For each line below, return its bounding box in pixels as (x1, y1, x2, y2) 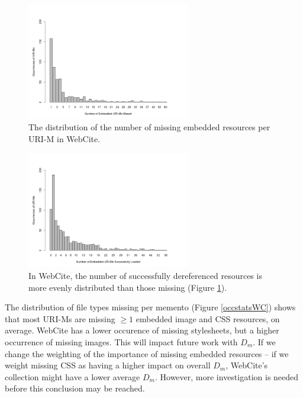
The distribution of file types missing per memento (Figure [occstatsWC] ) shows (5, 301, 296, 313)
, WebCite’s (225, 359, 268, 371)
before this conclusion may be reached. (5, 382, 145, 394)
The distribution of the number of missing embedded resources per (28, 121, 270, 133)
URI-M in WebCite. (28, 133, 101, 145)
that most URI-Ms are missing (5, 312, 115, 325)
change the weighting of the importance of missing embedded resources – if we (5, 347, 289, 360)
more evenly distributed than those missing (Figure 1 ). (28, 281, 227, 293)
